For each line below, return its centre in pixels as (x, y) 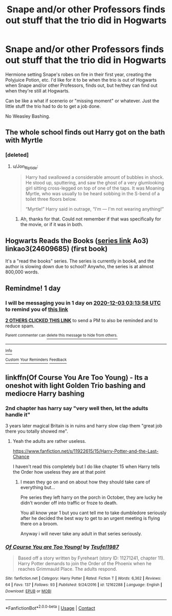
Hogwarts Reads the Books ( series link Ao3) (77, 241)
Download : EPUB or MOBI (28, 591)
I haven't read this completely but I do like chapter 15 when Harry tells (86, 466)
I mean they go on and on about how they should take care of (85, 482)
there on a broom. (39, 524)
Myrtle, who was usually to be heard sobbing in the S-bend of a (93, 194)
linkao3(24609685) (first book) (57, 248)
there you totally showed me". (37, 431)
